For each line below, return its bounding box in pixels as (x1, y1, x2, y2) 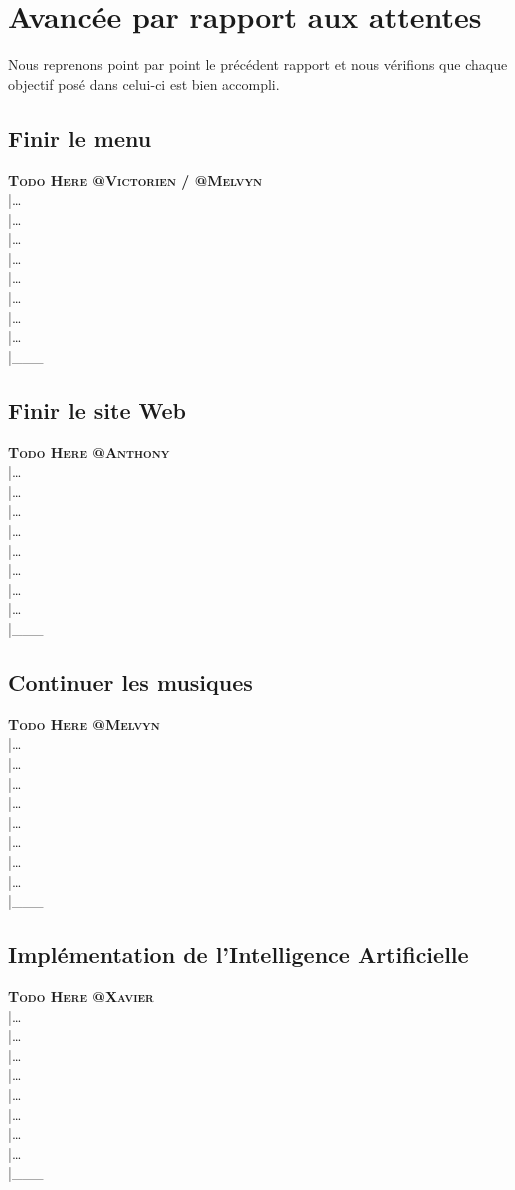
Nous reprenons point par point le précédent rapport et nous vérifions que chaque (8, 54, 508, 75)
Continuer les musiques (8, 666, 253, 697)
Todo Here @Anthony (8, 441, 170, 462)
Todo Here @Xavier (8, 985, 154, 1006)
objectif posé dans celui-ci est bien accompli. (8, 73, 280, 94)
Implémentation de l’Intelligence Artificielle (8, 939, 469, 970)
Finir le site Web (8, 394, 186, 425)
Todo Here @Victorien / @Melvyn (8, 169, 263, 190)
